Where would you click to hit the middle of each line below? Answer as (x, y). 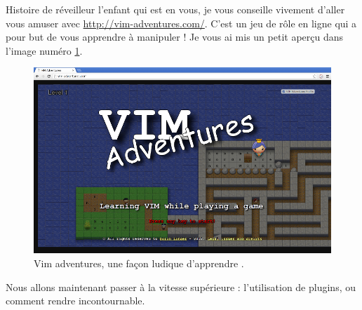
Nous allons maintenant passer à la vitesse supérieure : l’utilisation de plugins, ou (181, 287)
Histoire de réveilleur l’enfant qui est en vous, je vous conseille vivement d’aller (175, 9)
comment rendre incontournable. (75, 301)
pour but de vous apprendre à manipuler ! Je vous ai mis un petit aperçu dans (175, 37)
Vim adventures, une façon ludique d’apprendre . (139, 263)
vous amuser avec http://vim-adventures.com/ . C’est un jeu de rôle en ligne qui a (181, 23)
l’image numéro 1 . (44, 50)
